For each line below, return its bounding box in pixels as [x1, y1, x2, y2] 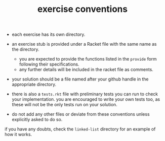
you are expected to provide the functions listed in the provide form [19, 56, 157, 62]
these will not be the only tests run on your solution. [11, 102, 118, 108]
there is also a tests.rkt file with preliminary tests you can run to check [11, 91, 158, 97]
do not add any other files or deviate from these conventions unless [11, 111, 150, 117]
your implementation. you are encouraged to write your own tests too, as [11, 96, 160, 102]
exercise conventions [37, 3, 128, 15]
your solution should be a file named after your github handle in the [11, 76, 149, 82]
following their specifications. [19, 61, 80, 68]
